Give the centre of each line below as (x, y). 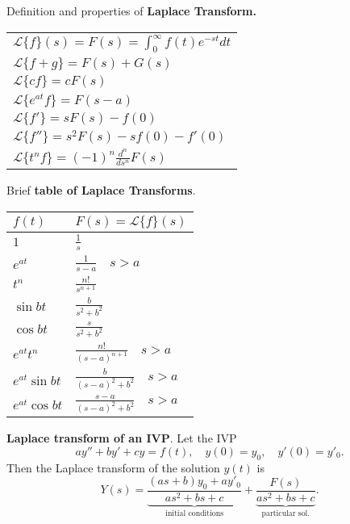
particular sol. (286, 513)
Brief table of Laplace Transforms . (101, 190)
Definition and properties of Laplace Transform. (131, 10)
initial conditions (195, 513)
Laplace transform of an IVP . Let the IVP (122, 438)
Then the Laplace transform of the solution (113, 467)
